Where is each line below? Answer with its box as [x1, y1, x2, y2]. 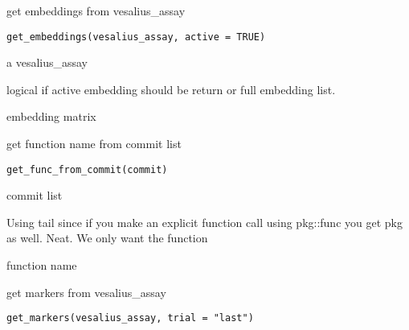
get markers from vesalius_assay [6, 283, 166, 300]
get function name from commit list [6, 135, 182, 152]
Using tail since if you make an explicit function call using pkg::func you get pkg [6, 213, 403, 230]
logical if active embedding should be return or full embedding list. [6, 80, 336, 97]
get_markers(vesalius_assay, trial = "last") [6, 312, 254, 324]
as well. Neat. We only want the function [6, 229, 208, 246]
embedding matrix [6, 108, 96, 125]
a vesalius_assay [6, 54, 88, 71]
